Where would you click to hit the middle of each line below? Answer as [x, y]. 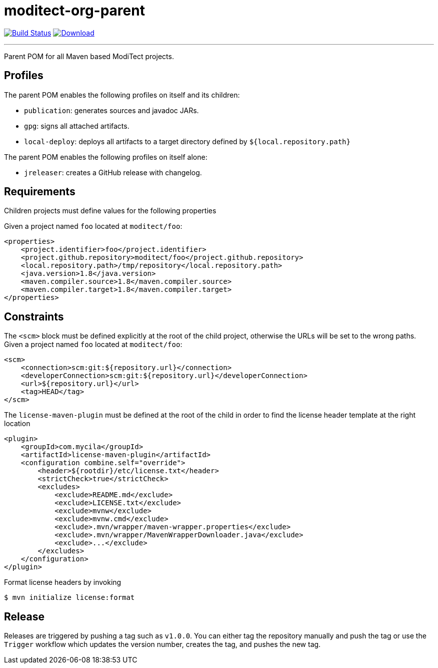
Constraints [34, 316]
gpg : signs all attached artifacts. [77, 126]
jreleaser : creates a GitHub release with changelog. [113, 172]
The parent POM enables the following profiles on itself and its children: [122, 95]
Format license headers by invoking [63, 582]
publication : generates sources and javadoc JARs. [111, 110]
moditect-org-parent [74, 11]
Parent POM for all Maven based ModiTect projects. [89, 56]
